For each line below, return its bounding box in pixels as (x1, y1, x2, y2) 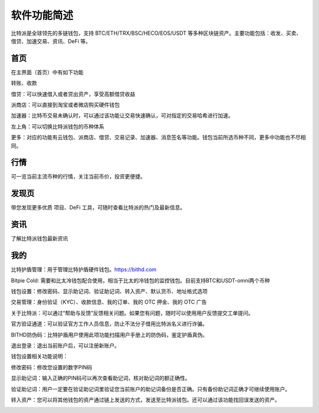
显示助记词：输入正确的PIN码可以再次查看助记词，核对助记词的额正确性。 (11, 375, 191, 382)
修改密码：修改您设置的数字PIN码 (11, 363, 93, 370)
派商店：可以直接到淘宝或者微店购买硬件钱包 (11, 101, 120, 109)
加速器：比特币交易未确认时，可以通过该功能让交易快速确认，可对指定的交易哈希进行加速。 (11, 112, 233, 119)
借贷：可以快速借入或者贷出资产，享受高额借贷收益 (11, 90, 135, 97)
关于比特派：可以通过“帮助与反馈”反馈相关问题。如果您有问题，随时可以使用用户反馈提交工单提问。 (11, 309, 254, 316)
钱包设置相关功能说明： (11, 353, 68, 360)
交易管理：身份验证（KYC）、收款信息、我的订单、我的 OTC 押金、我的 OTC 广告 (11, 298, 207, 305)
